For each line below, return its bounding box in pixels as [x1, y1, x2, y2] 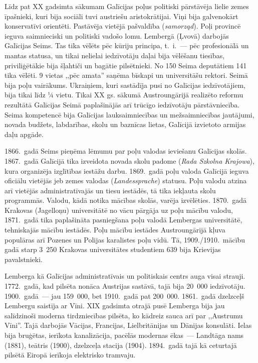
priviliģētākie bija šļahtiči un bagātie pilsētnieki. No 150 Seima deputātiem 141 [5, 60, 247, 70]
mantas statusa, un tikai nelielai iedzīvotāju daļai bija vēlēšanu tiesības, [5, 50, 225, 60]
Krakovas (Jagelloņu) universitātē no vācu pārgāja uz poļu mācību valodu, [5, 204, 233, 215]
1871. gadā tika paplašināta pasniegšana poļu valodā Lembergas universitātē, [5, 214, 242, 225]
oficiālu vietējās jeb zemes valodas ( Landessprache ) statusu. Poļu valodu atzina [5, 175, 247, 186]
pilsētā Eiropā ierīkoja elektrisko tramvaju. [5, 349, 136, 360]
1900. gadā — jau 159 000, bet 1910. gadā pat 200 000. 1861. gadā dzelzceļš [5, 290, 244, 301]
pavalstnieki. [5, 254, 43, 264]
